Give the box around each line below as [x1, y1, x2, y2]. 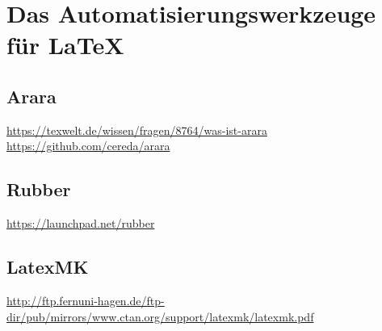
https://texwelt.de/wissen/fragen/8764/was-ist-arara [6, 121, 267, 138]
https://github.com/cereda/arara [6, 137, 170, 154]
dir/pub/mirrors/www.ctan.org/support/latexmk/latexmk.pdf [6, 308, 314, 325]
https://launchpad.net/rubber [6, 215, 155, 232]
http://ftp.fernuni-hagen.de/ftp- [6, 291, 165, 308]
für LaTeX [6, 28, 124, 61]
